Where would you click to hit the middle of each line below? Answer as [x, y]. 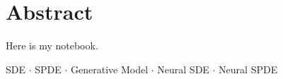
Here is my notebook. [52, 45]
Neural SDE [183, 69]
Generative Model [110, 69]
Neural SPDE [248, 69]
